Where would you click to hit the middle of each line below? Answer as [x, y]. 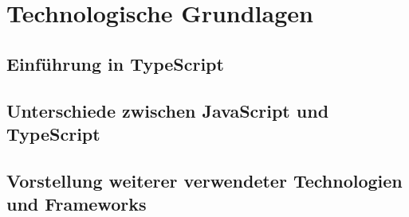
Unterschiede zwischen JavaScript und [168, 110]
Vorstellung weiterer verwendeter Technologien [204, 180]
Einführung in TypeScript [115, 63]
